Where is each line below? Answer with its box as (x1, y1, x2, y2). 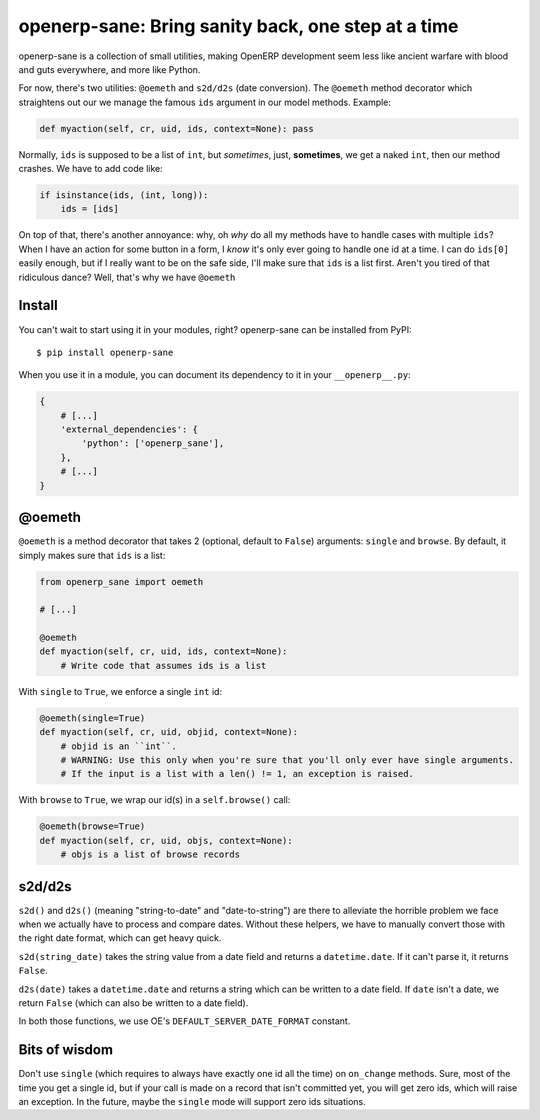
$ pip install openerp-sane (36, 346, 174, 358)
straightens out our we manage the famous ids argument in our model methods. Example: (18, 96, 392, 108)
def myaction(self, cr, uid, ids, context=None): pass (39, 123, 314, 134)
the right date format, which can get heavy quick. (18, 932, 222, 944)
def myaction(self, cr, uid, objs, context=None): (39, 835, 294, 846)
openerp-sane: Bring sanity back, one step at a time (18, 15, 459, 37)
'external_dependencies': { (60, 424, 199, 435)
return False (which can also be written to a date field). (18, 996, 249, 1009)
